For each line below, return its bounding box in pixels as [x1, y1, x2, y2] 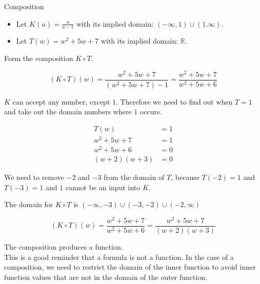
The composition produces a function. [4, 241, 123, 252]
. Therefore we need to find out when [116, 96, 233, 107]
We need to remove [4, 172, 65, 182]
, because [171, 172, 199, 182]
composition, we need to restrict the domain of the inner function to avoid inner [4, 261, 256, 272]
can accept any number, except [12, 96, 110, 107]
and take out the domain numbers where [4, 106, 132, 117]
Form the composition [4, 53, 73, 64]
